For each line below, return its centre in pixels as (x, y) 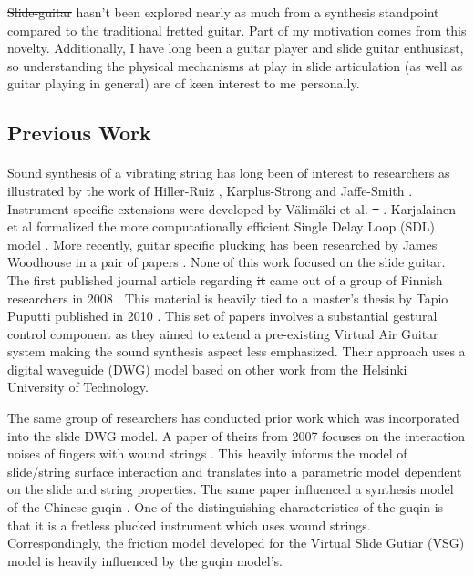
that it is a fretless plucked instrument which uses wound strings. (189, 525)
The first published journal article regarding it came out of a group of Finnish (225, 279)
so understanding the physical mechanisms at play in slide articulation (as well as (235, 65)
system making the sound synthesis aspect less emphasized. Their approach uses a (237, 351)
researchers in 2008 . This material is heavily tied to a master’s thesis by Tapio (228, 298)
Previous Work (79, 133)
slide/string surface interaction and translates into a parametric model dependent (235, 471)
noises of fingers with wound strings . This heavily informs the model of (207, 453)
